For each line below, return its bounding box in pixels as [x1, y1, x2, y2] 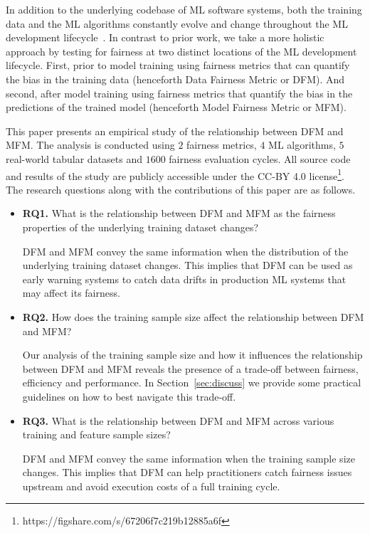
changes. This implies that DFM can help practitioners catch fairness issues [22, 465, 352, 480]
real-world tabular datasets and [6, 151, 143, 166]
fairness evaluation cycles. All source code [169, 151, 351, 166]
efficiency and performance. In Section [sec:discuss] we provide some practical [22, 375, 361, 390]
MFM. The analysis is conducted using [6, 137, 175, 152]
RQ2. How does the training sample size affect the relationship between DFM [22, 309, 364, 324]
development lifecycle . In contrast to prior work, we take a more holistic [6, 30, 324, 45]
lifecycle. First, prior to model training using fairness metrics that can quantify [6, 58, 350, 73]
